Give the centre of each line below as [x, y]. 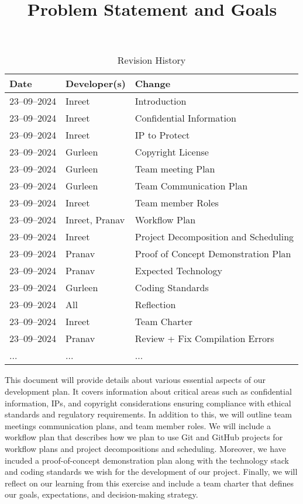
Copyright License [172, 152]
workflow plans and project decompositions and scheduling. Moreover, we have [145, 448]
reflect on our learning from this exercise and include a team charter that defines [149, 483]
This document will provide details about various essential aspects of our [135, 380]
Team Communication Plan [191, 186]
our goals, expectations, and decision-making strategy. [101, 494]
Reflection [155, 305]
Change [153, 84]
